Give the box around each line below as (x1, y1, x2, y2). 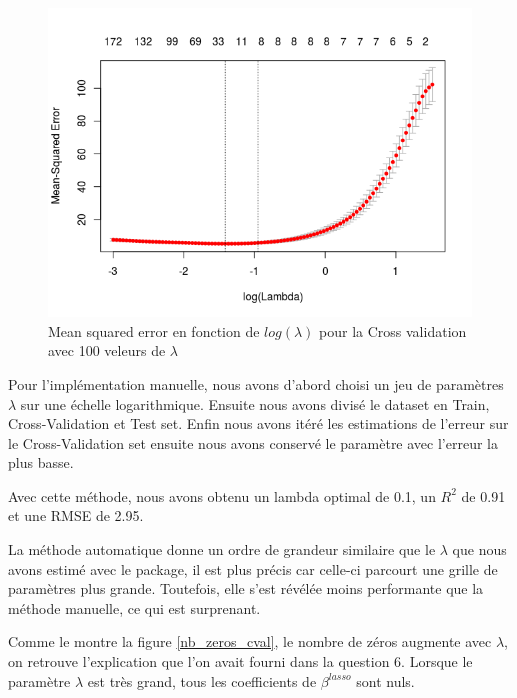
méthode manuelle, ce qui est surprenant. (8, 597, 261, 618)
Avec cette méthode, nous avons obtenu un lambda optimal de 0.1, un (8, 485, 436, 506)
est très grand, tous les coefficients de (87, 670, 317, 691)
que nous (452, 539, 507, 560)
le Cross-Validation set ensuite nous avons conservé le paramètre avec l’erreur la (8, 432, 498, 453)
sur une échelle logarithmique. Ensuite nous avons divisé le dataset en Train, (20, 393, 490, 414)
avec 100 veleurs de (48, 340, 166, 361)
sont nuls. (356, 670, 415, 691)
